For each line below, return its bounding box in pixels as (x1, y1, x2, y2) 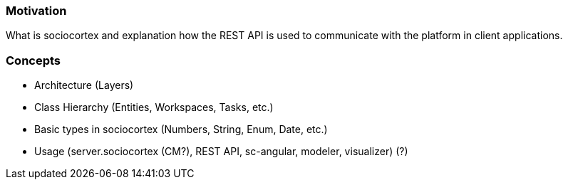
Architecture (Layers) (34, 79, 134, 92)
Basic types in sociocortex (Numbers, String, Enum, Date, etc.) (34, 123, 328, 136)
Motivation (6, 4, 67, 18)
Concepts (6, 53, 61, 68)
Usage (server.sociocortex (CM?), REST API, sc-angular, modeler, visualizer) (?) (34, 145, 408, 158)
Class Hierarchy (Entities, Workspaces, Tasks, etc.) (34, 101, 274, 114)
